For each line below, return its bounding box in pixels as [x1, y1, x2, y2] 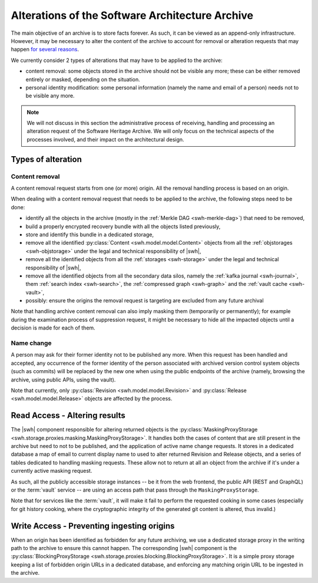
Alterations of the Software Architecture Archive [11, 9, 254, 22]
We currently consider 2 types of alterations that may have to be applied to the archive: [11, 57, 223, 64]
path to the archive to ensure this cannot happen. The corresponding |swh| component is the [11, 545, 237, 552]
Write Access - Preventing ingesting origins [11, 521, 175, 531]
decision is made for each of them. [11, 324, 95, 331]
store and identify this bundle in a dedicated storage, [25, 230, 154, 238]
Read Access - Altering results [11, 410, 126, 421]
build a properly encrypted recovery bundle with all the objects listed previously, [25, 223, 221, 230]
